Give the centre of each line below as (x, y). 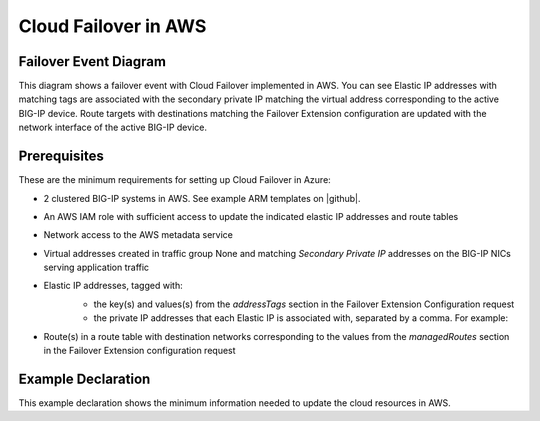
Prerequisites (61, 156)
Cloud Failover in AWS (112, 26)
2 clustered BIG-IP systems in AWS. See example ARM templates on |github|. (202, 198)
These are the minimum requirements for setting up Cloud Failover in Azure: (175, 180)
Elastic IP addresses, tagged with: (113, 286)
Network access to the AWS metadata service (138, 235)
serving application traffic (96, 267)
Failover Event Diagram (92, 61)
